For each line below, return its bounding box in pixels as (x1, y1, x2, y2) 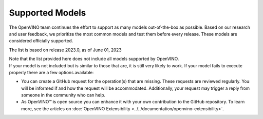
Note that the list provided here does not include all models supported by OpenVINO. (9, 56, 179, 62)
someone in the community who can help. (21, 92, 106, 98)
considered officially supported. (9, 38, 73, 44)
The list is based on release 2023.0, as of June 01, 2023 (9, 47, 122, 53)
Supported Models (9, 7, 86, 18)
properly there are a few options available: (9, 69, 94, 75)
